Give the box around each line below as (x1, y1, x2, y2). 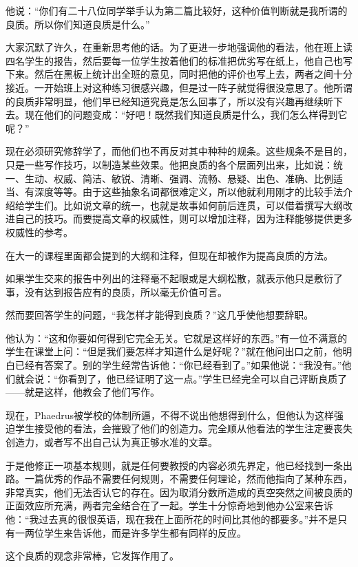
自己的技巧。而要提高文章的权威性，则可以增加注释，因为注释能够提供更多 (14, 211, 352, 226)
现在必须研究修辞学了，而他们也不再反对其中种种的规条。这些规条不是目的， (6, 144, 352, 158)
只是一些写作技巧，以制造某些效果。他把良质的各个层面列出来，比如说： (6, 157, 333, 171)
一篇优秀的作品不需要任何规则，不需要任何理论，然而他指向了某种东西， (24, 471, 352, 486)
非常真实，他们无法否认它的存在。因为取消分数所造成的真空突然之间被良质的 (6, 484, 352, 499)
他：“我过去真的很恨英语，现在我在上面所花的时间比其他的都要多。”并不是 (6, 512, 338, 526)
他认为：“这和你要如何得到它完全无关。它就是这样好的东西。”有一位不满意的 (6, 330, 348, 345)
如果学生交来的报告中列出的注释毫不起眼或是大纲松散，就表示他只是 (6, 271, 314, 286)
